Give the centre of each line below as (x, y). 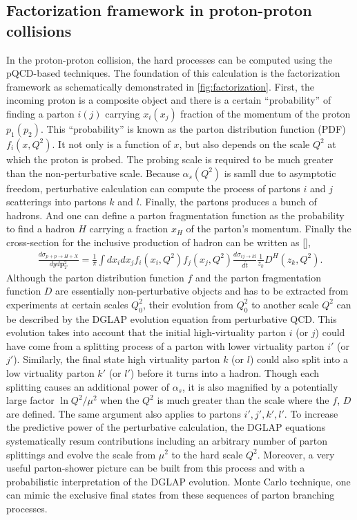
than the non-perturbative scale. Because (93, 173)
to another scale (285, 304)
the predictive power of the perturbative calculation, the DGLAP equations (166, 427)
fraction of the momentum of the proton (266, 113)
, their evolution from (188, 304)
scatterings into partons (56, 202)
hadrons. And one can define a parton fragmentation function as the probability (175, 215)
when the (120, 400)
